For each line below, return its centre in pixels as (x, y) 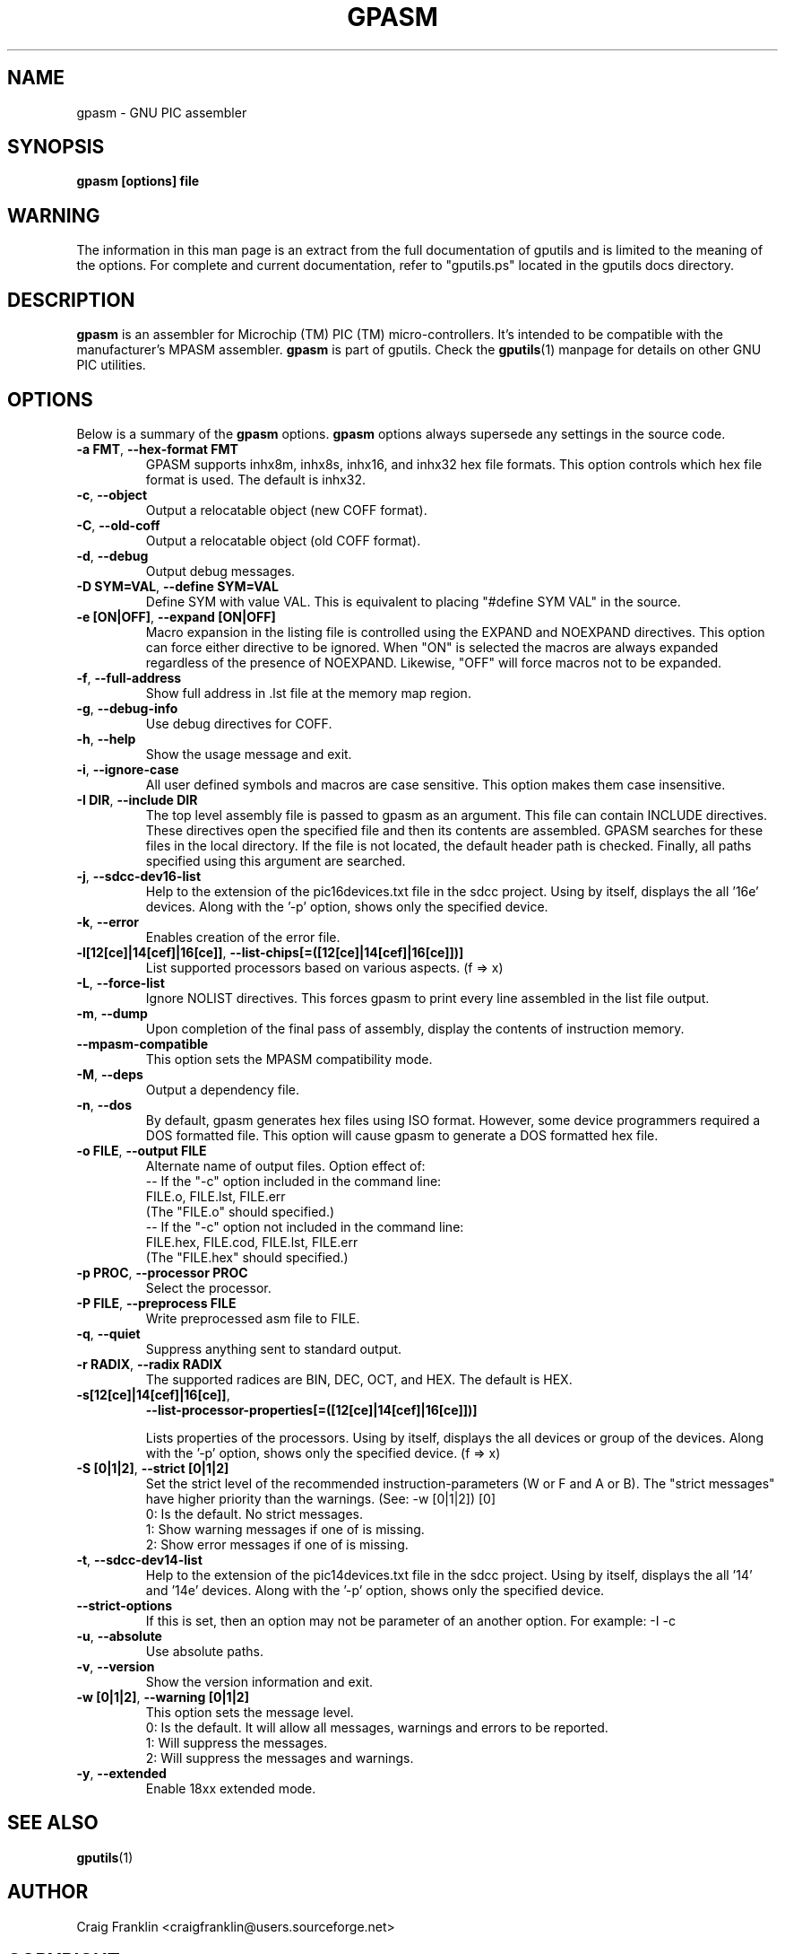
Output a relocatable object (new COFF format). (286, 510)
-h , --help (106, 738)
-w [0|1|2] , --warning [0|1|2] (163, 1697)
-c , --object (112, 494)
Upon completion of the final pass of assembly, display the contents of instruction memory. (415, 1028)
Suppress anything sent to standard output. (274, 1348)
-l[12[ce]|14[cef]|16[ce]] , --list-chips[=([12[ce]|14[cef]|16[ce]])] (270, 952)
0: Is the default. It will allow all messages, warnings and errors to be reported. (377, 1727)
